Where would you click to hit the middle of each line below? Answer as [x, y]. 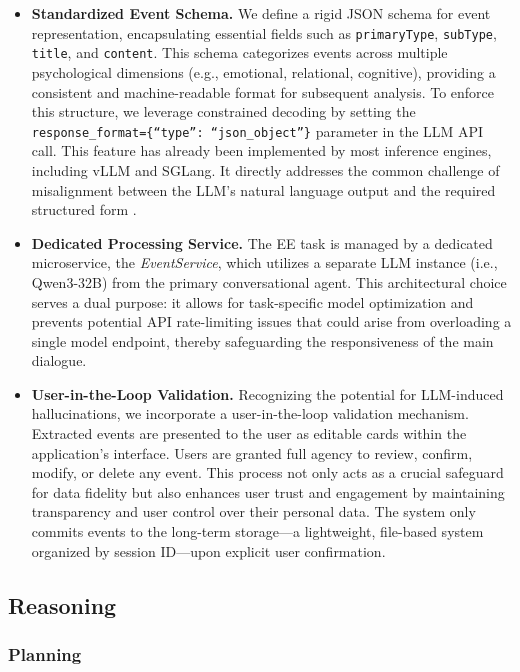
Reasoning [62, 604]
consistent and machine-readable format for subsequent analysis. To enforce [263, 91]
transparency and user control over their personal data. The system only [253, 511]
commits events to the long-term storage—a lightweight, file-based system [257, 531]
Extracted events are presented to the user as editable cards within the [249, 433]
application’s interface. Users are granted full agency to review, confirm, [252, 452]
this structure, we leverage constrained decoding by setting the [223, 111]
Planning [45, 653]
